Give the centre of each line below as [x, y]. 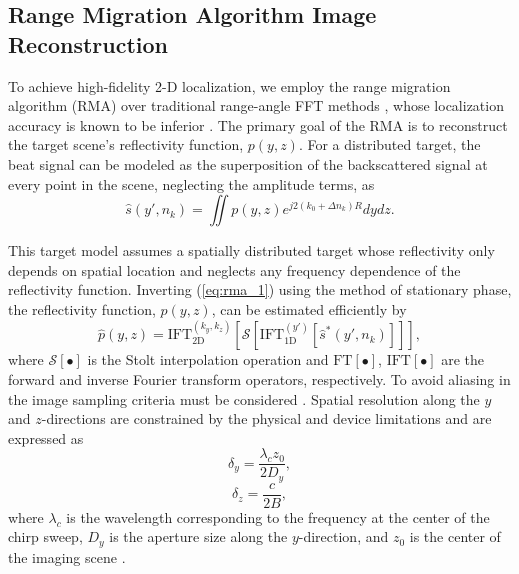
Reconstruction [88, 43]
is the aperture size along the [198, 536]
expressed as [46, 437]
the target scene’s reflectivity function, [126, 144]
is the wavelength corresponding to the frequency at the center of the [278, 516]
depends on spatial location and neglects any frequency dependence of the [234, 269]
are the [463, 359]
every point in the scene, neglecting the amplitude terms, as [191, 183]
